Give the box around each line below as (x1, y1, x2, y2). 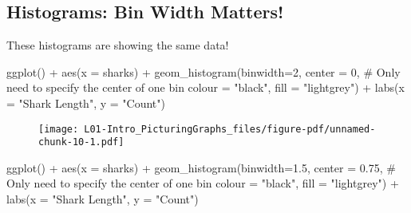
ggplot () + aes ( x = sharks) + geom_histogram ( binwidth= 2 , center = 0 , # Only (6, 63, 401, 80)
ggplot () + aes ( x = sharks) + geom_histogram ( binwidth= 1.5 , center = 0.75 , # (6, 159, 396, 176)
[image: (38, 123, 79, 135)
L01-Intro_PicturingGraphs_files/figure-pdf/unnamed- (84, 123, 376, 135)
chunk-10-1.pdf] (38, 136, 124, 148)
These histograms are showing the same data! (6, 37, 229, 53)
